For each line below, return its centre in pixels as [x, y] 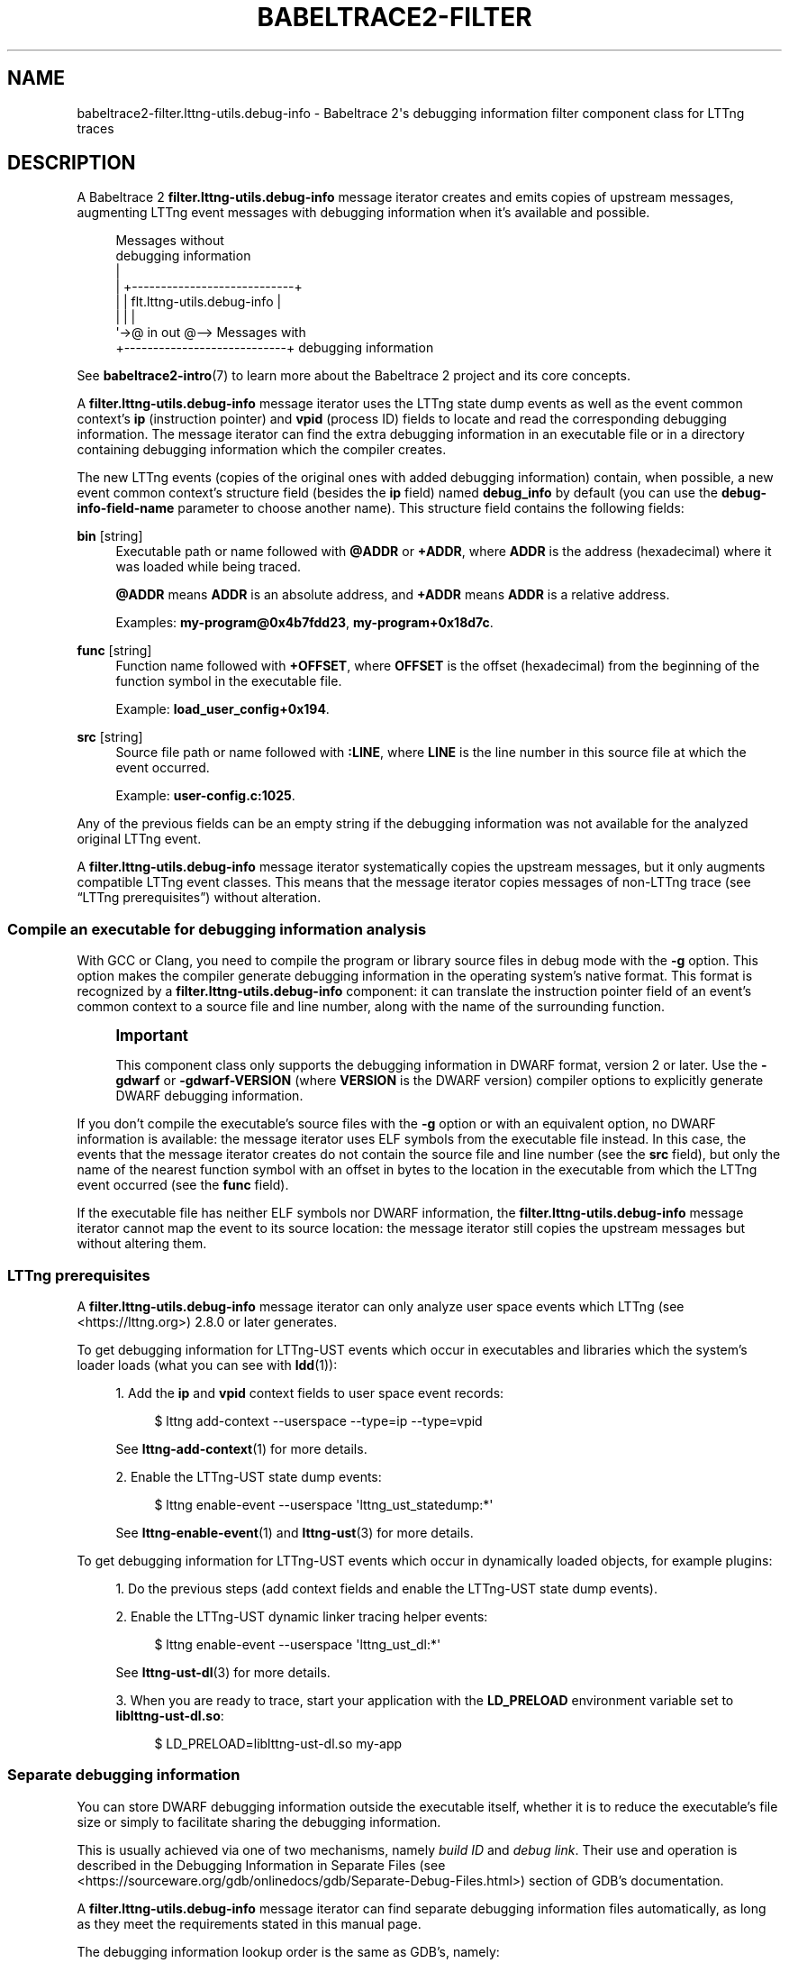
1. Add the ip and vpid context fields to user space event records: [310, 1392]
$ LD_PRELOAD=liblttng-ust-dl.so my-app [278, 1743]
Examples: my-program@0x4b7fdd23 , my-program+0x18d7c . [304, 623]
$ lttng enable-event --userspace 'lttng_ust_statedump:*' [324, 1504]
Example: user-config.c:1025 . [205, 796]
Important [152, 1036]
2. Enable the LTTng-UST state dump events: [249, 1476]
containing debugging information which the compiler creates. [262, 450]
